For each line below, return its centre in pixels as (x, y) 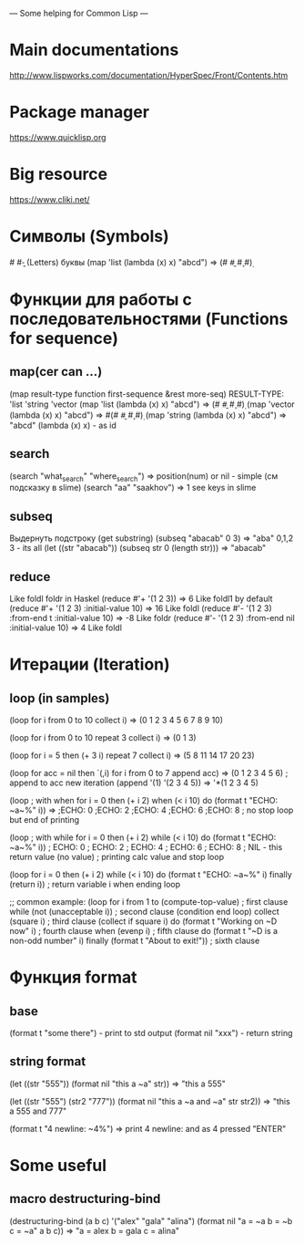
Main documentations (94, 50)
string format (48, 1062)
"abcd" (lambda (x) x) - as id (63, 425)
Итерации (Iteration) (90, 664)
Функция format (73, 977)
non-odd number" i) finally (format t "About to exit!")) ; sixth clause (135, 940)
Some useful (58, 1165)
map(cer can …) (56, 372)
